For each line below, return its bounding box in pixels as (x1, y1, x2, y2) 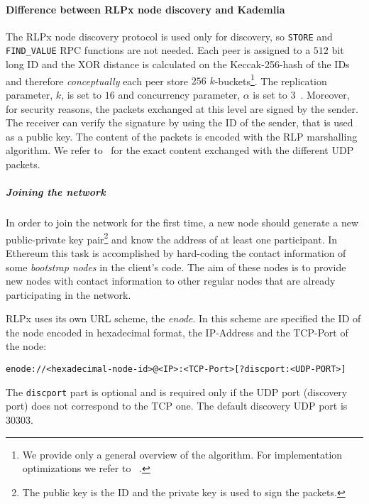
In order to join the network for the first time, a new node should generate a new (6, 215, 358, 230)
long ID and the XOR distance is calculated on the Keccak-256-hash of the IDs (6, 57, 350, 72)
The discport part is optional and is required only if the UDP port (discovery (6, 384, 348, 399)
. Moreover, (300, 87, 350, 102)
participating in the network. (6, 287, 131, 302)
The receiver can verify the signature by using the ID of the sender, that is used (6, 115, 353, 130)
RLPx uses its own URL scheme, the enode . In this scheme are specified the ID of (6, 311, 361, 326)
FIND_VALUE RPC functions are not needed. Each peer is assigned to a (6, 43, 311, 57)
